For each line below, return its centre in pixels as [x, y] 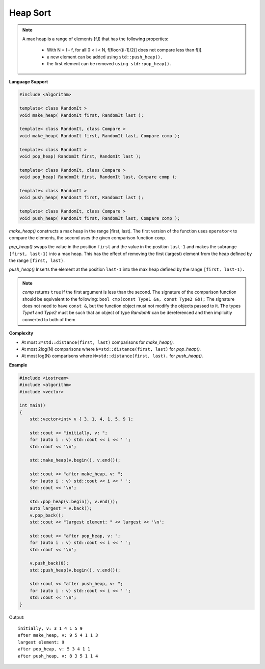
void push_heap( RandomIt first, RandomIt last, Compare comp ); [100, 218]
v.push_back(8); [49, 563]
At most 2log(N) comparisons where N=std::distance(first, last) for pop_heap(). [111, 349]
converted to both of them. [50, 319]
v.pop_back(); [47, 515]
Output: [17, 617]
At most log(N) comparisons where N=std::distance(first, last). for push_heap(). [112, 356]
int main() [32, 405]
